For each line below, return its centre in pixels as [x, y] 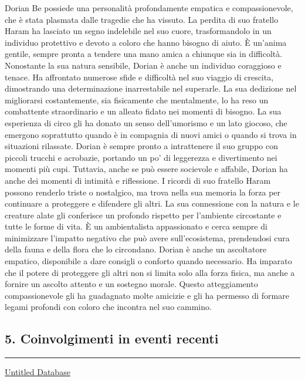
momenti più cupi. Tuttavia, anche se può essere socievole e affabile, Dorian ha [146, 169]
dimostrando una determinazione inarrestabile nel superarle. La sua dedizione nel [151, 88]
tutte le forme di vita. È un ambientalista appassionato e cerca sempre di [136, 226]
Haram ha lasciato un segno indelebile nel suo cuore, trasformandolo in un [138, 31]
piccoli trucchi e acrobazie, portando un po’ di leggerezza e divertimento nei [141, 157]
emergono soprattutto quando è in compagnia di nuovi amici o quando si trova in [151, 134]
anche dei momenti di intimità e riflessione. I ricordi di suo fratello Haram [138, 180]
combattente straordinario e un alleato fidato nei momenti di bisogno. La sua [143, 111]
